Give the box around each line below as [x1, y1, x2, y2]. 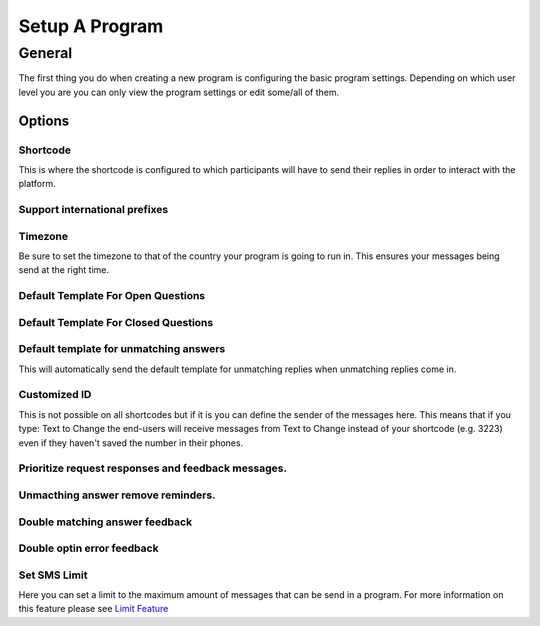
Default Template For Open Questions [18, 289, 206, 303]
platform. [18, 178, 57, 190]
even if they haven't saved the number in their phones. [18, 436, 244, 449]
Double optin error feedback [18, 541, 159, 555]
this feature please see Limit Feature [18, 603, 169, 615]
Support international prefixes [18, 203, 169, 217]
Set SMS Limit [18, 568, 88, 582]
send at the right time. [18, 264, 110, 276]
